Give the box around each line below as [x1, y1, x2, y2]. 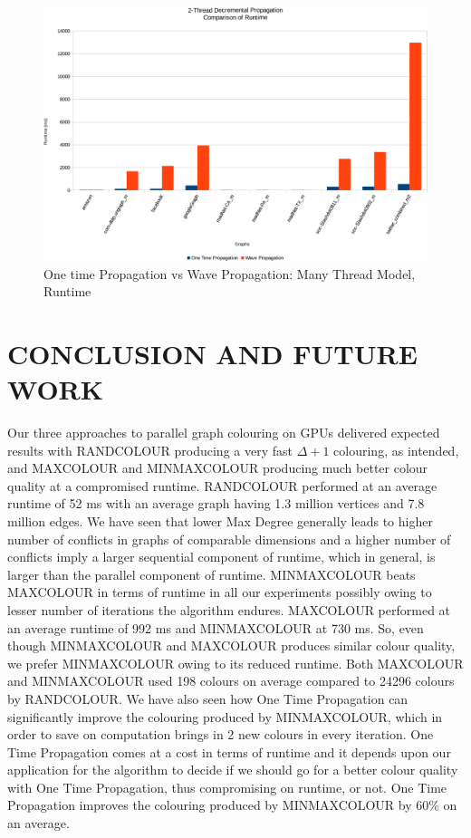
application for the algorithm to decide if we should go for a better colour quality [7, 760, 458, 779]
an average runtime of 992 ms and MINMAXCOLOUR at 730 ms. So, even [7, 618, 424, 637]
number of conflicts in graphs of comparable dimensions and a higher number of [7, 529, 451, 548]
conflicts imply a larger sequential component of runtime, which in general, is [7, 547, 436, 566]
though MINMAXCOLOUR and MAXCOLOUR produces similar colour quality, [7, 636, 456, 655]
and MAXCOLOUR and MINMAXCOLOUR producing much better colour [7, 458, 428, 477]
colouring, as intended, [333, 440, 459, 459]
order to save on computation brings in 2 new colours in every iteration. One [7, 725, 434, 744]
